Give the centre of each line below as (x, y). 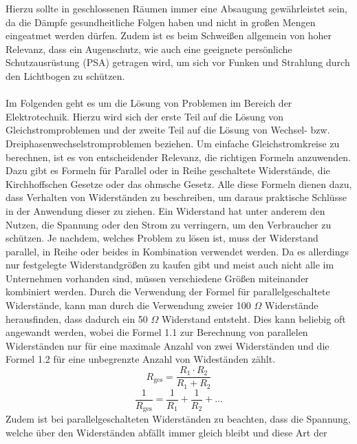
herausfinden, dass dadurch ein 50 (77, 318)
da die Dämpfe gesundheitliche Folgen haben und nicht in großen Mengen (161, 22)
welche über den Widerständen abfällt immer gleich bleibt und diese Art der (166, 432)
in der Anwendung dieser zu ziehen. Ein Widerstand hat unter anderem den (165, 210)
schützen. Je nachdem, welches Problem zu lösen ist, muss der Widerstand (162, 238)
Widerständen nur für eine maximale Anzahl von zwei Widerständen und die (167, 345)
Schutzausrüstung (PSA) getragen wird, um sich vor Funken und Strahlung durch (178, 62)
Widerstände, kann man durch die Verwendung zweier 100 (128, 305)
